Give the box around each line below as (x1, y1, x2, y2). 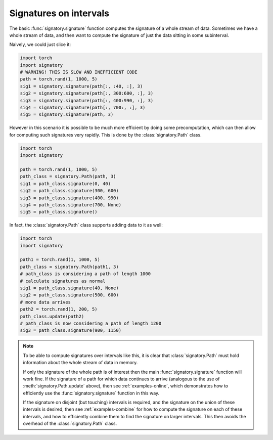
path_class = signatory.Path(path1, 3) (20, 263, 119, 270)
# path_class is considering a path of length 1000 (20, 271, 151, 277)
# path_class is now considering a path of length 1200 (20, 320, 162, 326)
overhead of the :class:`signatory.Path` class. (23, 420, 117, 427)
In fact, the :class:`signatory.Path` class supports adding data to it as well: (9, 222, 163, 228)
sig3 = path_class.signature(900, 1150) (20, 328, 121, 333)
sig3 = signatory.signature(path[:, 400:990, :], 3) (20, 98, 154, 103)
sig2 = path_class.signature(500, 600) (20, 292, 119, 298)
